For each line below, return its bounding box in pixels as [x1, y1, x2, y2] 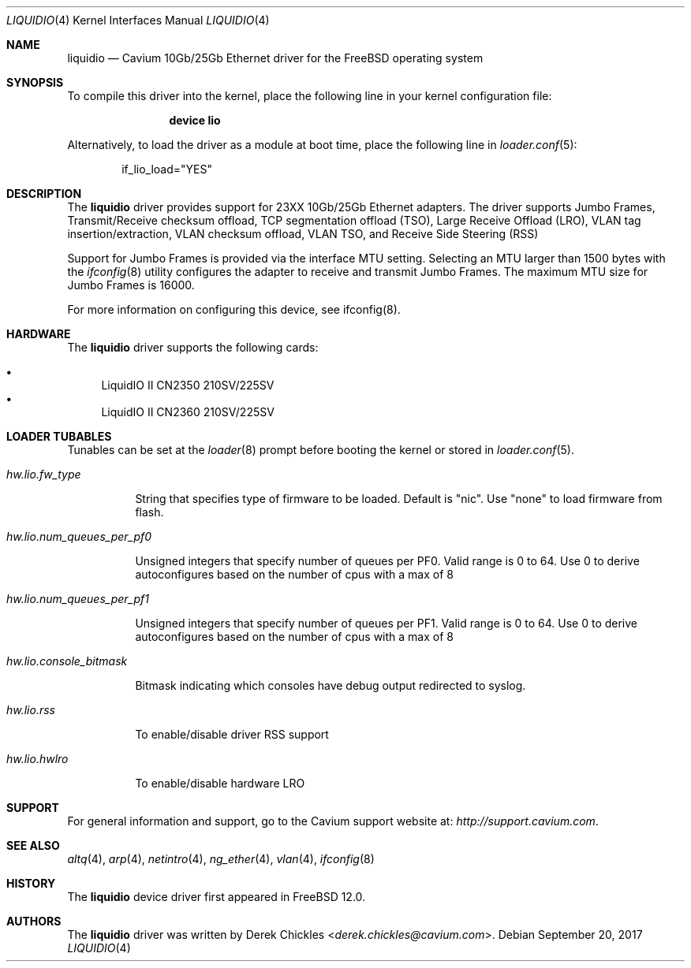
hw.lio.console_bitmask [6, 654, 128, 668]
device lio [169, 114, 221, 127]
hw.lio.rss [6, 703, 55, 717]
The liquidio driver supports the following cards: [67, 341, 319, 354]
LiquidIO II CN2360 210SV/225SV [101, 405, 275, 419]
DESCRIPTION [6, 187, 82, 200]
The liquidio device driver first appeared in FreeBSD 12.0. [67, 890, 366, 903]
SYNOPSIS [6, 76, 64, 89]
